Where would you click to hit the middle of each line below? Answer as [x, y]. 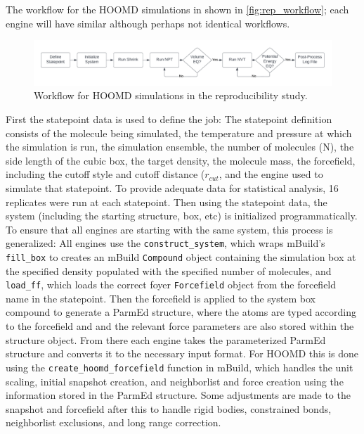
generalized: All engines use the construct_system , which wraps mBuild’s [165, 243]
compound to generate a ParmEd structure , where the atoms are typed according [181, 312]
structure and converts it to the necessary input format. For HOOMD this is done [182, 353]
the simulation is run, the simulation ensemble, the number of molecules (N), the [180, 147]
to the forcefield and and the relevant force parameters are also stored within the [180, 326]
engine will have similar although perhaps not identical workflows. [148, 23]
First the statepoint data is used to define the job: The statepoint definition [169, 119]
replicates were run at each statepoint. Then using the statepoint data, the [167, 202]
